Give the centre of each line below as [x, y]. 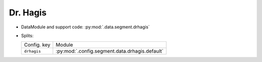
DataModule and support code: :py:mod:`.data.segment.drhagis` [85, 27]
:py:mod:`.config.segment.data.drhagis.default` [110, 51]
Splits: [27, 36]
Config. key [37, 45]
